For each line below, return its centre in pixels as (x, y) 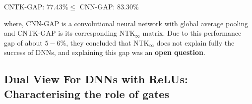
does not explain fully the (195, 42)
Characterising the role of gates (87, 93)
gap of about (23, 42)
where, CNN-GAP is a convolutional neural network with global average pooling (126, 23)
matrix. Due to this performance (192, 33)
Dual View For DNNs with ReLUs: (96, 79)
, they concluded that (99, 42)
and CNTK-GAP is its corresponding (61, 33)
